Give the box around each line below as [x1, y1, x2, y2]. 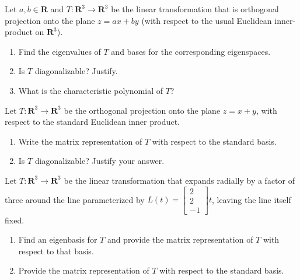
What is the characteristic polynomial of [18, 84, 163, 96]
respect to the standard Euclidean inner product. [5, 116, 180, 128]
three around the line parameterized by [5, 193, 145, 205]
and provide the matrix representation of [107, 233, 253, 246]
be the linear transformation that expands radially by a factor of [64, 174, 295, 186]
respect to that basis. [18, 244, 94, 257]
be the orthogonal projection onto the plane [64, 104, 221, 116]
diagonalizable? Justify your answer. [34, 155, 165, 167]
